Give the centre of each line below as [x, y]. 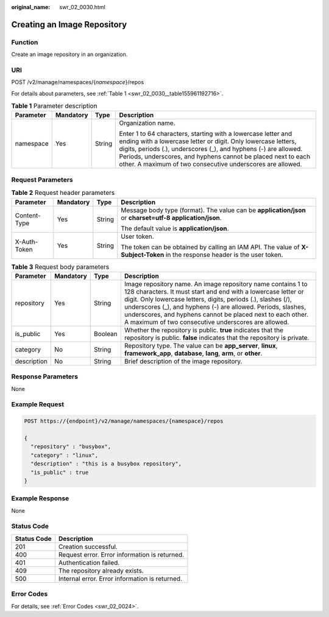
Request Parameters [42, 180]
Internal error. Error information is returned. [120, 579]
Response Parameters [45, 376]
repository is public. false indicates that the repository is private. [217, 337]
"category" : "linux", [65, 455]
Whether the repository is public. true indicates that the [203, 330]
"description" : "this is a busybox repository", [106, 464]
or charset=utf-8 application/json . [171, 217]
